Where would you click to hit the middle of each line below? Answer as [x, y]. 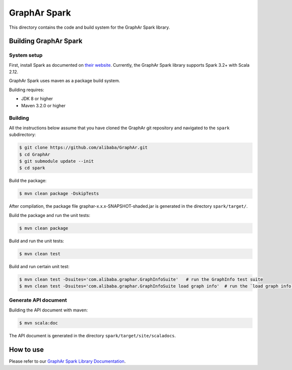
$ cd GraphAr [35, 154]
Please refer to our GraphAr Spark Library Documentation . [67, 361]
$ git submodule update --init [57, 161]
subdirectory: [22, 135]
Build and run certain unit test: [39, 266]
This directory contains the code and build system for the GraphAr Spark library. [90, 27]
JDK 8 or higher [37, 99]
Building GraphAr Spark [46, 41]
